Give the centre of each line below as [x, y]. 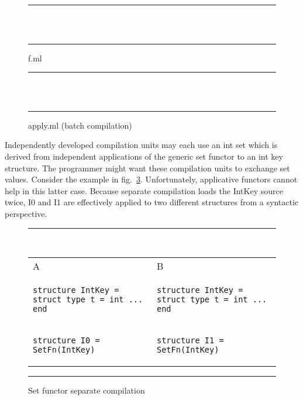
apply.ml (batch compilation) [80, 125]
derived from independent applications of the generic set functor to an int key [144, 156]
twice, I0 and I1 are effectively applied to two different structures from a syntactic [152, 202]
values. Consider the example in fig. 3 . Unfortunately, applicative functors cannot [151, 179]
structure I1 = [190, 341]
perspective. [26, 213]
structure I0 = [66, 341]
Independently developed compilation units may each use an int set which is [141, 145]
